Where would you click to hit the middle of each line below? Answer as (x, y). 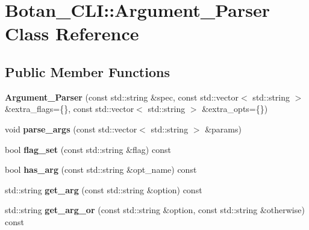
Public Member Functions (87, 71)
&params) (223, 129)
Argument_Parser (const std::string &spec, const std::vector (122, 97)
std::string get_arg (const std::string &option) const (104, 189)
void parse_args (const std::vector (71, 129)
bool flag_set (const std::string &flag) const (88, 149)
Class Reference (72, 33)
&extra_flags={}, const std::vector (70, 109)
